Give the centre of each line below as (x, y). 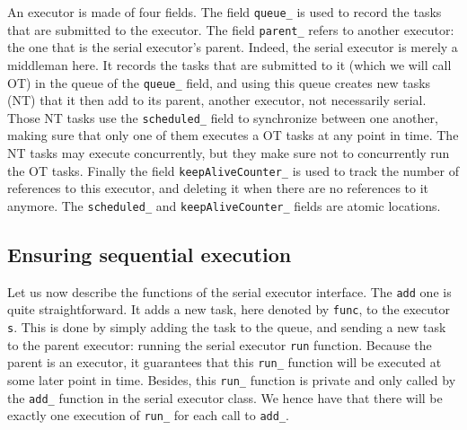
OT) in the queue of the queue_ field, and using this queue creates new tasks (219, 82)
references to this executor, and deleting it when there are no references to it (218, 188)
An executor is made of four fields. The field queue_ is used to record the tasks (225, 12)
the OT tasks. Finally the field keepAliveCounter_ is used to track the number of (233, 170)
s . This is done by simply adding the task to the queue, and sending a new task (227, 327)
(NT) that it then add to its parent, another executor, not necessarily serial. (217, 100)
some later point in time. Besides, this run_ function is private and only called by (232, 379)
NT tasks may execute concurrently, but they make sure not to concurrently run (229, 153)
